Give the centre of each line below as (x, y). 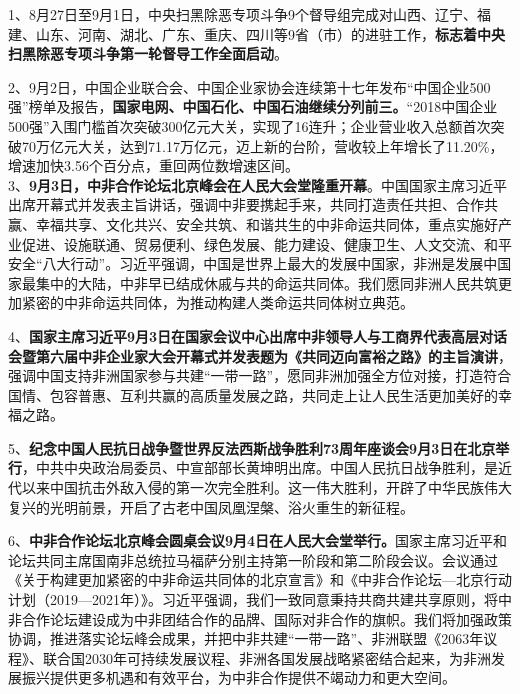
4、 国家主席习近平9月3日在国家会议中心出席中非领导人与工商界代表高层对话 (258, 335)
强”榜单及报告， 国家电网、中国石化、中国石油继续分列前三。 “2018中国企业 (253, 106)
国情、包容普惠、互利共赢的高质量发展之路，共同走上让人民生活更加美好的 (253, 394)
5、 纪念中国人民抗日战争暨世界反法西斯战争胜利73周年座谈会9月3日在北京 (252, 447)
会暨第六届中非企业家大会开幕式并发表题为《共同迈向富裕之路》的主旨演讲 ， (260, 355)
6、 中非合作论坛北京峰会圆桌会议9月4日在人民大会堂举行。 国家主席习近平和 (258, 540)
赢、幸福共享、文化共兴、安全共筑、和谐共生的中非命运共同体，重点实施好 (253, 223)
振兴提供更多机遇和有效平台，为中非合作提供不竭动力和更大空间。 (238, 677)
